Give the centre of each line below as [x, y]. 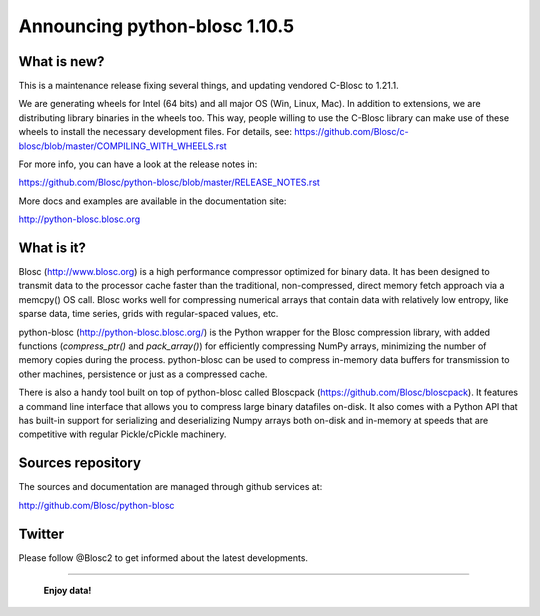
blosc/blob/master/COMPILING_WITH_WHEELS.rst [122, 146]
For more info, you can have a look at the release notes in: [138, 164]
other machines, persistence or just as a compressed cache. [143, 374]
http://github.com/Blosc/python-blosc [96, 505]
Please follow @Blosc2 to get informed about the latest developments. [163, 557]
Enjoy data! [67, 590]
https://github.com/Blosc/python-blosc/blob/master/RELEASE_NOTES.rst [169, 182]
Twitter [41, 533]
